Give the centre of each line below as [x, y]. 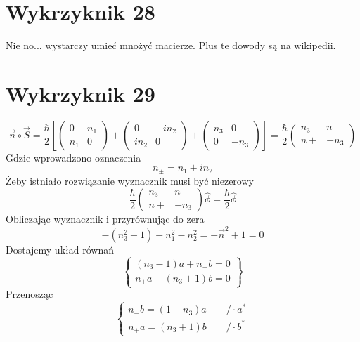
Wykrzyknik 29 [81, 93]
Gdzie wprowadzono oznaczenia [73, 157]
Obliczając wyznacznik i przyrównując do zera [105, 219]
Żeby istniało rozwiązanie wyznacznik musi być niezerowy [130, 180]
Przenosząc [30, 294]
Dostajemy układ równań [60, 249]
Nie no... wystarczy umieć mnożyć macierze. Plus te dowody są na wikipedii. [171, 45]
